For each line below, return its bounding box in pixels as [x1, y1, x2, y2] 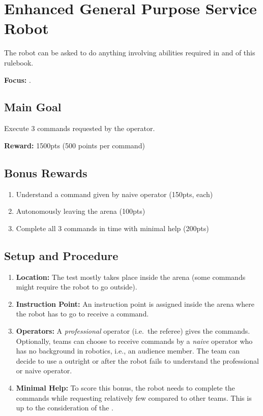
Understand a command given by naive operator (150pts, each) [16, 188, 213, 199]
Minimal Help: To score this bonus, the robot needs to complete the [16, 382, 235, 393]
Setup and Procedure [4, 247, 119, 263]
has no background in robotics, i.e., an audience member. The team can [16, 345, 240, 356]
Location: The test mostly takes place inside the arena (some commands [16, 271, 246, 282]
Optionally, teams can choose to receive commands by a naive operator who [16, 335, 253, 346]
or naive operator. [16, 365, 72, 376]
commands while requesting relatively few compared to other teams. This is [16, 392, 252, 403]
